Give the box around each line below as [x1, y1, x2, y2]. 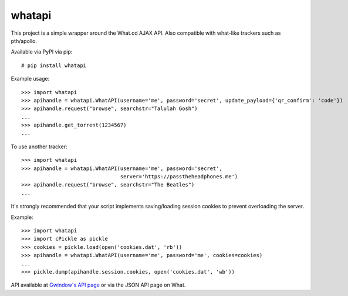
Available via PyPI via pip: [11, 48, 73, 55]
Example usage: [11, 75, 50, 82]
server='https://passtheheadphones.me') [120, 174, 238, 180]
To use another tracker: [11, 143, 67, 150]
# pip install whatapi [21, 62, 87, 69]
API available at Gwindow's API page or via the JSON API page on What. [11, 281, 186, 288]
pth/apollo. [11, 37, 38, 44]
